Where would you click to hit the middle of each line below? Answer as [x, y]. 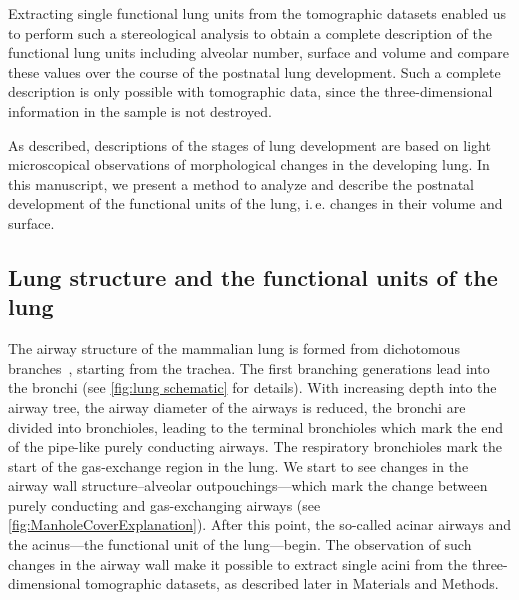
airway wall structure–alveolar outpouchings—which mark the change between [248, 485]
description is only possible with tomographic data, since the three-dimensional [250, 91]
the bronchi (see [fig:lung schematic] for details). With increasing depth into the [252, 387]
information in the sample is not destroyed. [140, 110]
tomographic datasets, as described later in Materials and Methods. [292, 583]
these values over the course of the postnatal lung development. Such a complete [254, 71]
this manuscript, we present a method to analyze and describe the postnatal [241, 183]
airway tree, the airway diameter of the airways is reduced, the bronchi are [237, 406]
